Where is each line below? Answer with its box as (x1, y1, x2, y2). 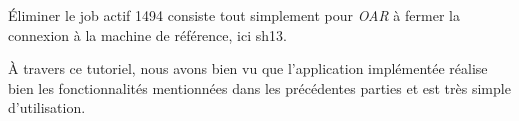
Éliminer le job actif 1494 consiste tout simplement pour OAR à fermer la (8, 5, 460, 25)
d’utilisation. (8, 97, 86, 118)
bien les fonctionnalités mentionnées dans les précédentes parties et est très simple (8, 77, 511, 98)
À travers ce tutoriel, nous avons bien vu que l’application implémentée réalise (8, 58, 488, 79)
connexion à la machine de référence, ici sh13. (8, 24, 287, 45)
